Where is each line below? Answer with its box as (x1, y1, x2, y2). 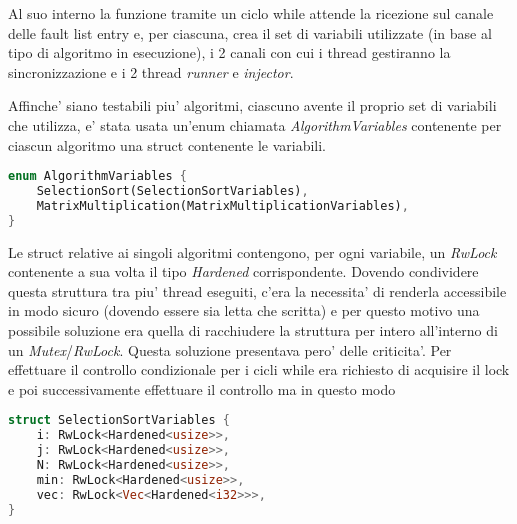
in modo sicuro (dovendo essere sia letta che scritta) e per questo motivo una (8, 300, 480, 321)
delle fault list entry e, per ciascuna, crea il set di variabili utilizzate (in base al (8, 22, 492, 43)
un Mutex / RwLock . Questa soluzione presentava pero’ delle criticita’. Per (8, 339, 452, 360)
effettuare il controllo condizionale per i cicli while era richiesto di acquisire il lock (8, 359, 510, 380)
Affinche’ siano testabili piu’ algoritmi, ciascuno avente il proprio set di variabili (8, 95, 497, 116)
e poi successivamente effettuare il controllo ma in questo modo (8, 378, 396, 399)
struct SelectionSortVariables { (8, 413, 230, 428)
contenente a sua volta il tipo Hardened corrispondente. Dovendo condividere (8, 261, 479, 282)
